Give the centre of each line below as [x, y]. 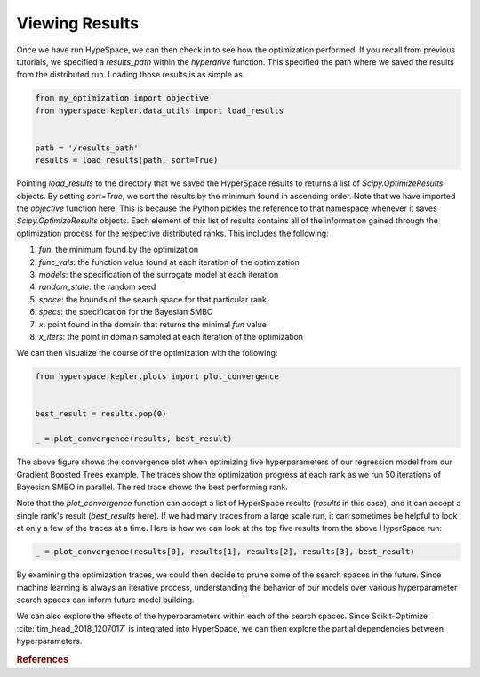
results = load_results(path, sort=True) [127, 161]
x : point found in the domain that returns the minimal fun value [152, 324]
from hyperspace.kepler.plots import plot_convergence [157, 377]
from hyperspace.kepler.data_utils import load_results [160, 110]
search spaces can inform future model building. [105, 600]
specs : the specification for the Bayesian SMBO [126, 312]
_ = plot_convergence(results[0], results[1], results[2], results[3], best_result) [225, 552]
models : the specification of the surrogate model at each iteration [159, 274]
